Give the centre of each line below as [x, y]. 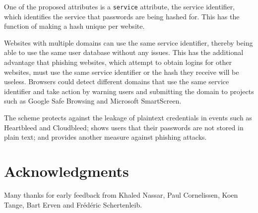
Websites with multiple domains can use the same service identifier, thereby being [129, 42]
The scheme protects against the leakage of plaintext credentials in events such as [128, 117]
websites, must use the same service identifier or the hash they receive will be [122, 72]
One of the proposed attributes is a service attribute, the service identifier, [120, 6]
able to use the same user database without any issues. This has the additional [124, 52]
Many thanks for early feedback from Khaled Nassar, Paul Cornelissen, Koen [121, 194]
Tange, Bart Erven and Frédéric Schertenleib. [73, 204]
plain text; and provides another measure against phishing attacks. [105, 137]
